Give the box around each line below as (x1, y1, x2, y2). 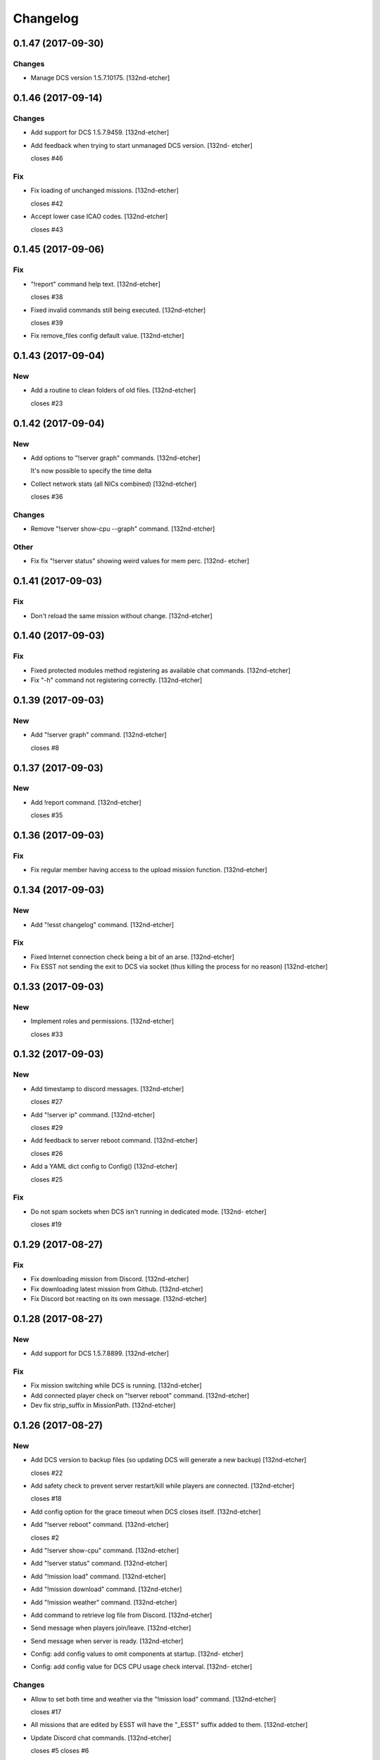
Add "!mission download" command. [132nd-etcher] (30, 1585, 182, 1594)
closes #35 (30, 811, 63, 819)
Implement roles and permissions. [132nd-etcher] (30, 1017, 175, 1026)
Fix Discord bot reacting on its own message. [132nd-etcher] (30, 1294, 207, 1302)
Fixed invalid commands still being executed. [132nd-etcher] (30, 306, 206, 314)
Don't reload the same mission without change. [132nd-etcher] (30, 611, 213, 620)
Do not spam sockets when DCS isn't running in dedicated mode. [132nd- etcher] (30, 1207, 267, 1216)
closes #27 (30, 1098, 63, 1106)
